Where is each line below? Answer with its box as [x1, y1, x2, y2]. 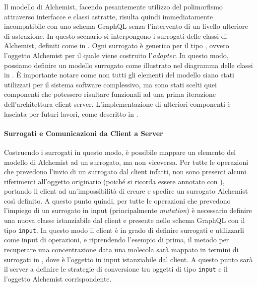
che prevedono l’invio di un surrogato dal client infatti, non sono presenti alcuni [4, 166, 247, 177]
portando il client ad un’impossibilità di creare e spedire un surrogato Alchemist [4, 186, 248, 196]
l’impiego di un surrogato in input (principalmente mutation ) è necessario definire [4, 205, 252, 215]
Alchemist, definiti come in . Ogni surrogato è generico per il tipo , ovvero [4, 40, 229, 51]
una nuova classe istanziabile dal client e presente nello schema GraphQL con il [4, 215, 245, 225]
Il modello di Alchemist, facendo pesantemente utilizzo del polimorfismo [4, 1, 223, 11]
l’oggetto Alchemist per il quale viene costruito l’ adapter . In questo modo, [4, 50, 229, 60]
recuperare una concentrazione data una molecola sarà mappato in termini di [4, 244, 239, 254]
